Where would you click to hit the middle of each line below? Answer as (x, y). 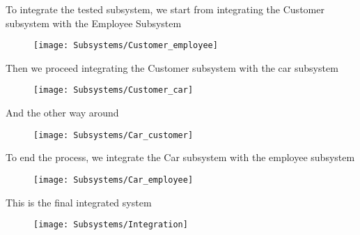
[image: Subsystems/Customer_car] (114, 90)
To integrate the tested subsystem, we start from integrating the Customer (165, 9)
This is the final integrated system (79, 202)
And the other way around (62, 113)
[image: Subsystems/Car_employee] (114, 180)
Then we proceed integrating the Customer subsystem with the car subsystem (172, 67)
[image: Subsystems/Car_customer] (114, 135)
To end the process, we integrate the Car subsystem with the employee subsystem (180, 157)
